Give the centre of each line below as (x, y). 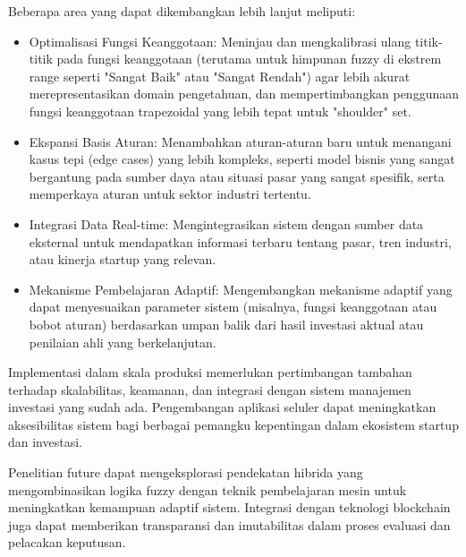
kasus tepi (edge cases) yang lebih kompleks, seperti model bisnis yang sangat (242, 159)
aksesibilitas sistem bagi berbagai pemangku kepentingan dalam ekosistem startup (233, 424)
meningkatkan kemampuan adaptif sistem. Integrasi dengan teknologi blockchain (229, 507)
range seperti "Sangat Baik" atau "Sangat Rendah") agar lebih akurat (220, 76)
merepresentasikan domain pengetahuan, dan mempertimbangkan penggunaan (244, 94)
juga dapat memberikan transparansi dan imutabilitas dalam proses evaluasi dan (229, 524)
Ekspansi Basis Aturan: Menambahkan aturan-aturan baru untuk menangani (240, 141)
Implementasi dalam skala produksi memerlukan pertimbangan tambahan (210, 372)
